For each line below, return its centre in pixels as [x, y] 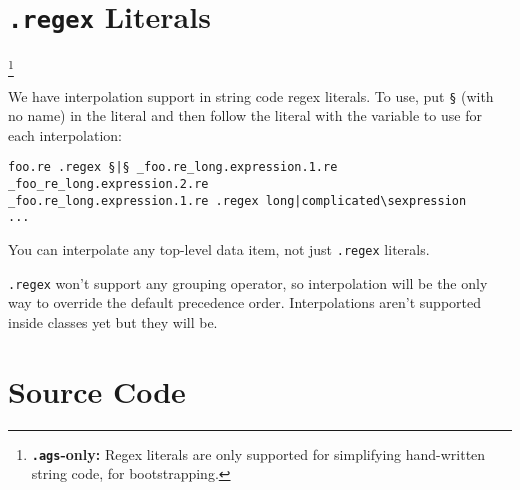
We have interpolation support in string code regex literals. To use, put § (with [251, 95]
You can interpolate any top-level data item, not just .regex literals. [219, 249]
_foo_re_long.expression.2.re [108, 184]
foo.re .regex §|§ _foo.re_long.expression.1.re [173, 167]
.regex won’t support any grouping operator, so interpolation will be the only [248, 282]
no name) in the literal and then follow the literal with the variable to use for [245, 115]
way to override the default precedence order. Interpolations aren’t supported [244, 302]
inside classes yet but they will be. [113, 321]
